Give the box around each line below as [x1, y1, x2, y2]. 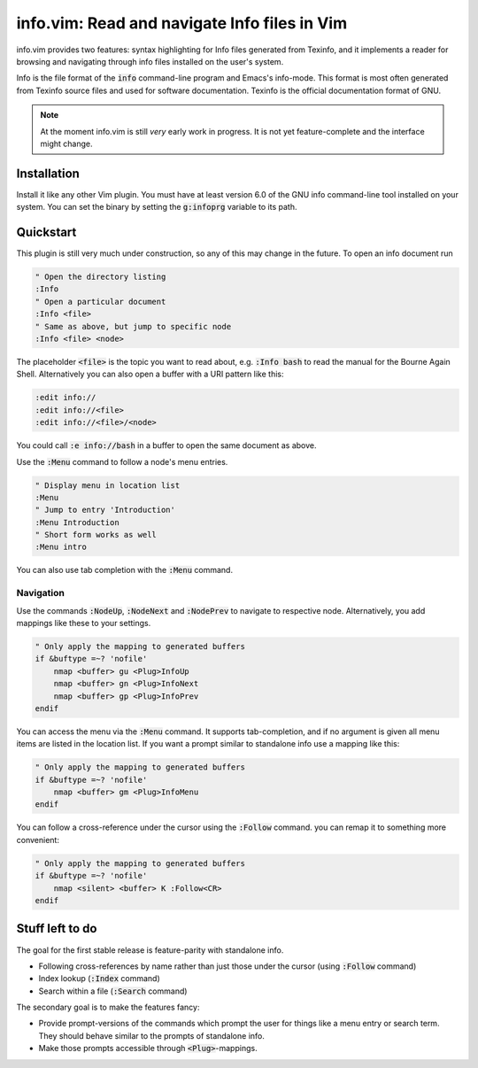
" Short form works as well [35, 530, 157, 540]
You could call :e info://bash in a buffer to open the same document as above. [16, 440, 317, 451]
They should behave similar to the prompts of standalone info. [38, 1030, 265, 1041]
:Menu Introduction [35, 517, 119, 527]
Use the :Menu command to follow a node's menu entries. [16, 456, 228, 467]
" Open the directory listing [35, 272, 166, 282]
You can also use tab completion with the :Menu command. [16, 565, 234, 576]
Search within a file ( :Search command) [38, 986, 188, 996]
